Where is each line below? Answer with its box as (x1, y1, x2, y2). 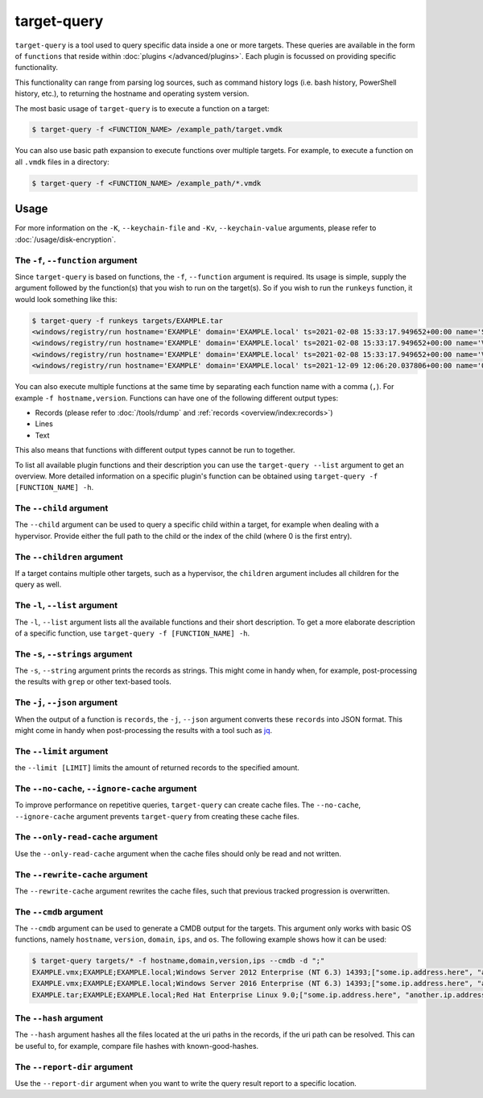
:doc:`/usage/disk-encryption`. (14, 234, 117, 244)
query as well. (14, 580, 62, 590)
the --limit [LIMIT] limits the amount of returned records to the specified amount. (14, 763, 299, 773)
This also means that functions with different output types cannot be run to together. (14, 445, 295, 455)
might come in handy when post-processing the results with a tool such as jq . (14, 725, 273, 735)
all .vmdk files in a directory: (14, 157, 109, 167)
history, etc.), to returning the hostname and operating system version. (14, 89, 250, 98)
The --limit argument (14, 745, 109, 756)
